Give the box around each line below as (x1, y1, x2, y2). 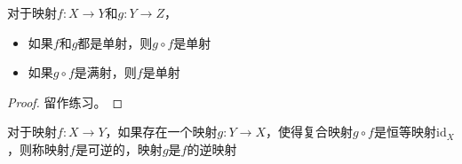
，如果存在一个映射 (105, 122, 218, 141)
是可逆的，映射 (75, 139, 163, 158)
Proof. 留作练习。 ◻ (7, 92, 123, 111)
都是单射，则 (77, 33, 153, 51)
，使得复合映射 (265, 122, 353, 141)
